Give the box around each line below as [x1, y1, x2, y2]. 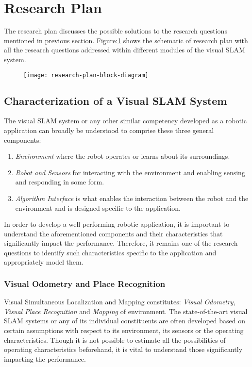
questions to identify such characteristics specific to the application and [4, 247, 217, 257]
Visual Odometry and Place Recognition [4, 278, 166, 289]
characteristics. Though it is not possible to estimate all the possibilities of [4, 334, 226, 345]
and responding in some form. [15, 177, 104, 187]
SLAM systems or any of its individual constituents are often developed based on [4, 316, 246, 326]
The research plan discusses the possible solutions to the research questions [4, 26, 227, 36]
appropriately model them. [4, 257, 84, 267]
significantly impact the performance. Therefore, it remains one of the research [4, 238, 238, 248]
